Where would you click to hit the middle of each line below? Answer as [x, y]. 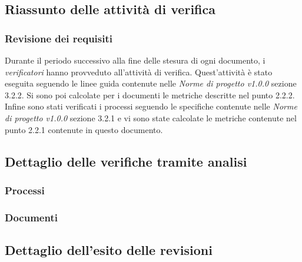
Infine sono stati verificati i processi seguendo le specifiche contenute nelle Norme [151, 106]
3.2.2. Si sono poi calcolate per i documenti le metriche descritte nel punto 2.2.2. [150, 94]
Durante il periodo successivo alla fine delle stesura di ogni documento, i [135, 60]
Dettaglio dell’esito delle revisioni [109, 250]
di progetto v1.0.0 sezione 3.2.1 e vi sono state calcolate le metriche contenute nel [151, 117]
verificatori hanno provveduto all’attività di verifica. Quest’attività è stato [139, 72]
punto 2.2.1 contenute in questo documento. [84, 129]
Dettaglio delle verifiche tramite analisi [126, 161]
